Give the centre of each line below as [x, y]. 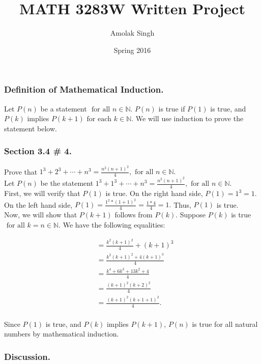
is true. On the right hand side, [154, 193]
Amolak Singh [132, 33]
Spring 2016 [132, 50]
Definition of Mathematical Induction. [84, 89]
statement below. [31, 128]
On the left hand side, [38, 204]
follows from [134, 215]
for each [99, 119]
